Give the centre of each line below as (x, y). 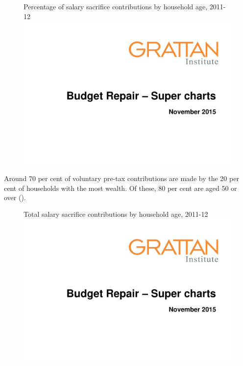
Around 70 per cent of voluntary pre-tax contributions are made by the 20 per (121, 178)
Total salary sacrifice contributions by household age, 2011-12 (116, 214)
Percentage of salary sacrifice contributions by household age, (116, 6)
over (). (15, 197)
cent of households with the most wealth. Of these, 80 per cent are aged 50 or (121, 188)
